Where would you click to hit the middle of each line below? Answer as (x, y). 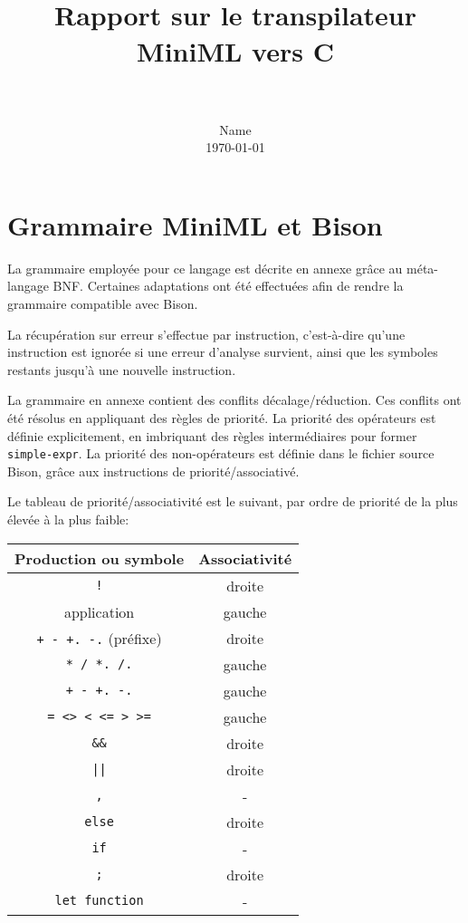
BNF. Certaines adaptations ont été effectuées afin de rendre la (228, 286)
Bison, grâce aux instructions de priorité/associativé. (153, 471)
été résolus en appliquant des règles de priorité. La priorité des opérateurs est (222, 417)
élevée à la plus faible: (68, 519)
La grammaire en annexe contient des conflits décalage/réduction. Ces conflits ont (234, 400)
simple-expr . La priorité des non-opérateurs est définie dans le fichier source (221, 453)
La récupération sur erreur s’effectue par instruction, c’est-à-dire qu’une (206, 334)
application (99, 611)
